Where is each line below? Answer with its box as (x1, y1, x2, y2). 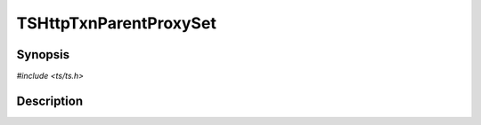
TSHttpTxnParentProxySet (16, 13, 217, 33)
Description (16, 93, 84, 108)
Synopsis (16, 47, 70, 62)
